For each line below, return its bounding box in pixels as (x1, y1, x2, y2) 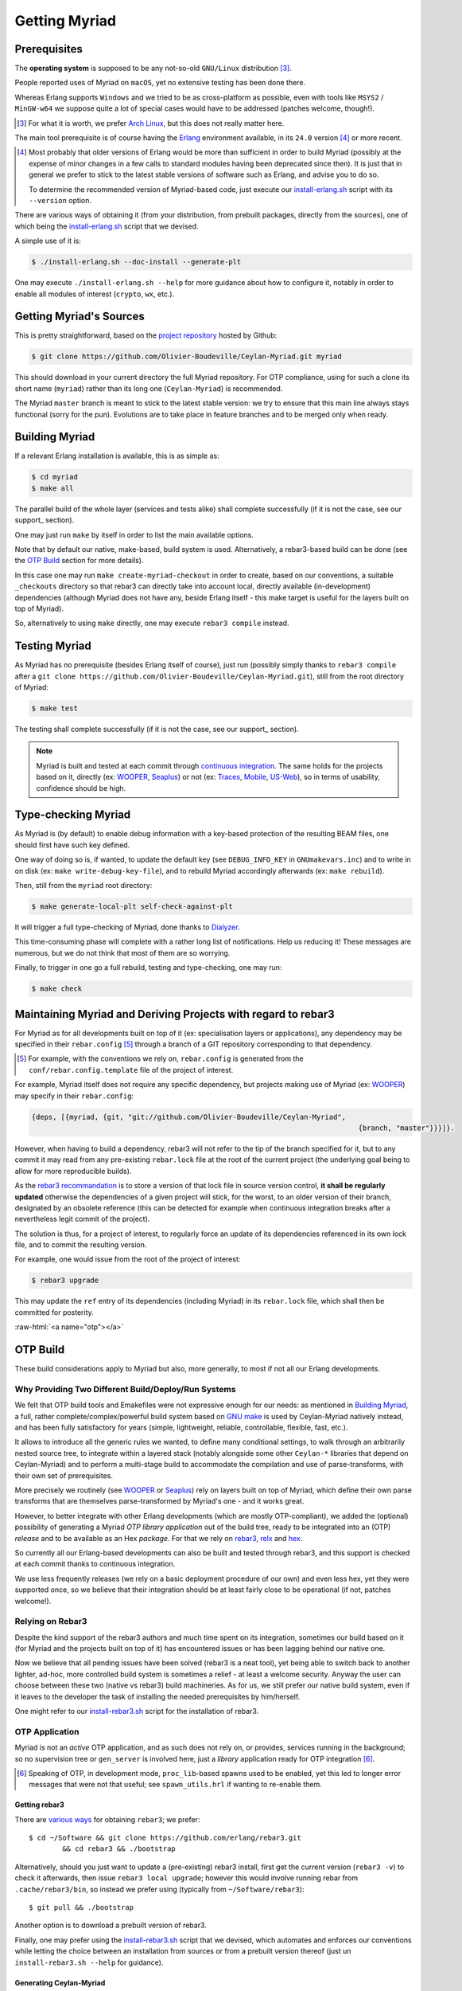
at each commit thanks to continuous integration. (14, 1559, 176, 1569)
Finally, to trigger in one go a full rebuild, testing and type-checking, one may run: (14, 963, 282, 972)
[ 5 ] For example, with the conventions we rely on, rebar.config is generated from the (17, 1054, 304, 1063)
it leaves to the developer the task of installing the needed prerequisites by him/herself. (14, 1692, 301, 1701)
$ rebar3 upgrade (31, 1276, 99, 1285)
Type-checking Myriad (14, 808, 131, 822)
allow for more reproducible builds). (14, 1166, 132, 1175)
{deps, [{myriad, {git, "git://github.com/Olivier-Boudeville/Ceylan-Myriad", (31, 1112, 346, 1121)
